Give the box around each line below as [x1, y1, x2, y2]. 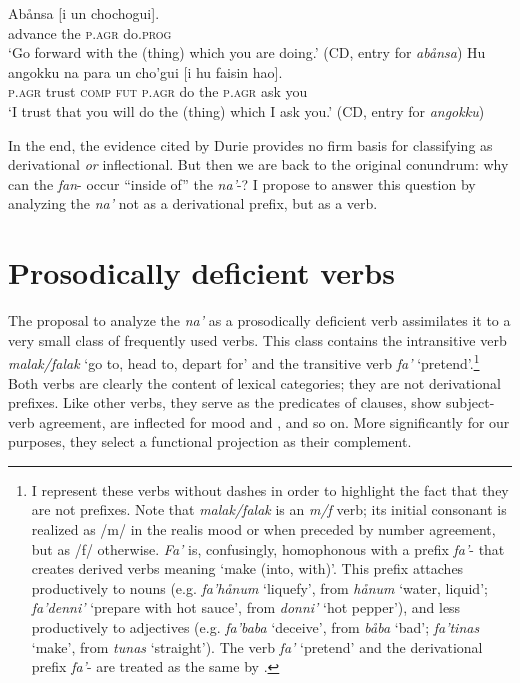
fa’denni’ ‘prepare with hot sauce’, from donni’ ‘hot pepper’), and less [31, 597, 461, 618]
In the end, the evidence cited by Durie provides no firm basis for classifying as [8, 134, 493, 155]
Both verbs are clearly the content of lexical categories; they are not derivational [8, 372, 501, 393]
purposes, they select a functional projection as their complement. [8, 431, 412, 452]
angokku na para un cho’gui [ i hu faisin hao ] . [8, 61, 283, 82]
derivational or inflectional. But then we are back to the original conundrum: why [8, 154, 509, 175]
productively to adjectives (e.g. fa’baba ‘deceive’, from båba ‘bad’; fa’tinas [31, 617, 480, 638]
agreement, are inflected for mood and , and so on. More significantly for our [39, 411, 510, 432]
